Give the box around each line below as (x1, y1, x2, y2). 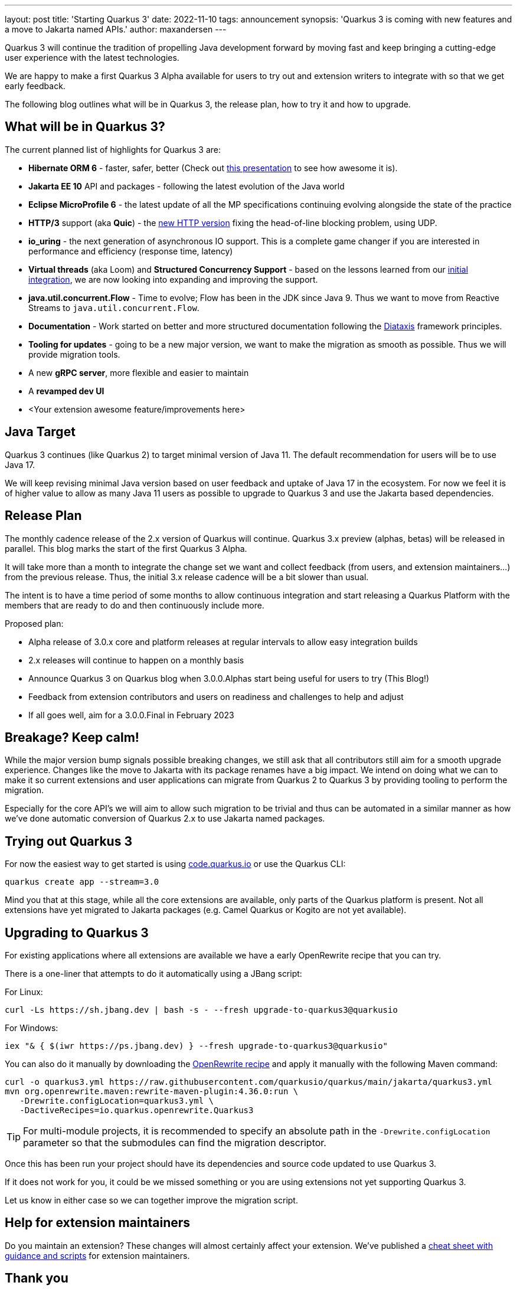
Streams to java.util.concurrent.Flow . (28, 302, 199, 313)
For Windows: (5, 1023, 58, 1033)
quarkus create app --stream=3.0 (5, 877, 159, 887)
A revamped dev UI (28, 385, 104, 396)
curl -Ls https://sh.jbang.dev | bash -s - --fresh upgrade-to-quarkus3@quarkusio (5, 1005, 398, 1015)
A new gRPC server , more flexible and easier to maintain (28, 367, 249, 378)
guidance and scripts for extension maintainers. (5, 1250, 190, 1261)
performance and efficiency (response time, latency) (28, 246, 233, 256)
